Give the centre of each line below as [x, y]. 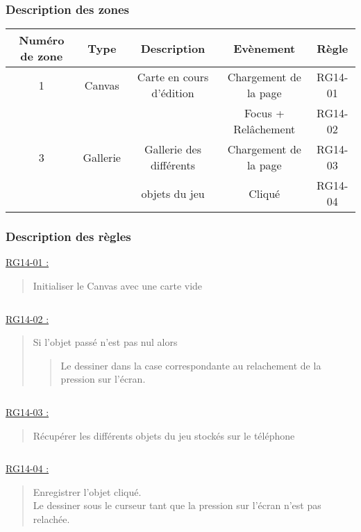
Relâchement [265, 129]
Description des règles [68, 236]
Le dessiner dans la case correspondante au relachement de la [191, 365]
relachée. [51, 518]
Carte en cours [173, 77]
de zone [42, 56]
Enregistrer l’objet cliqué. [87, 491]
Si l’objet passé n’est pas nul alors [105, 342]
